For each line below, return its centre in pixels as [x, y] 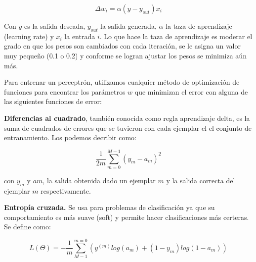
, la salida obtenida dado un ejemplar [99, 180]
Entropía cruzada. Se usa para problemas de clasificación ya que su [109, 207]
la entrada [80, 36]
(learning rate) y [29, 36]
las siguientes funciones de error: [53, 101]
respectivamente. [66, 190]
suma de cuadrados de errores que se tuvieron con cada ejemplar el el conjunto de [128, 128]
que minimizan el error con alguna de [191, 91]
